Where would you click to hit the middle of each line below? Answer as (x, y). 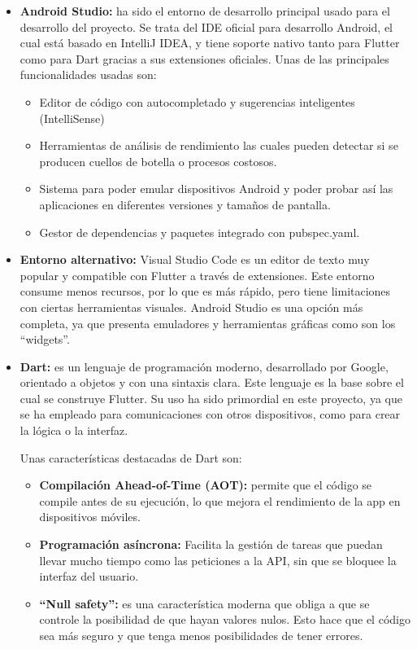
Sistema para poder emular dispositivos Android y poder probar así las (216, 189)
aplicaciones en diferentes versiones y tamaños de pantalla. (185, 204)
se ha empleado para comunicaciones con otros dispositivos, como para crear (210, 414)
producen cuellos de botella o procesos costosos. (158, 161)
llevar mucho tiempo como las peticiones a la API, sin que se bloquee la (218, 560)
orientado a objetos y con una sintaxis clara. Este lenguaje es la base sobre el (212, 382)
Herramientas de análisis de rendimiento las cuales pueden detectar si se (219, 145)
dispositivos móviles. (90, 517)
